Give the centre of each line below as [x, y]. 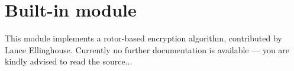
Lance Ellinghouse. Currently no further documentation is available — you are [147, 49]
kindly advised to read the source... [69, 61]
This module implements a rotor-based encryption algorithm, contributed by [143, 38]
